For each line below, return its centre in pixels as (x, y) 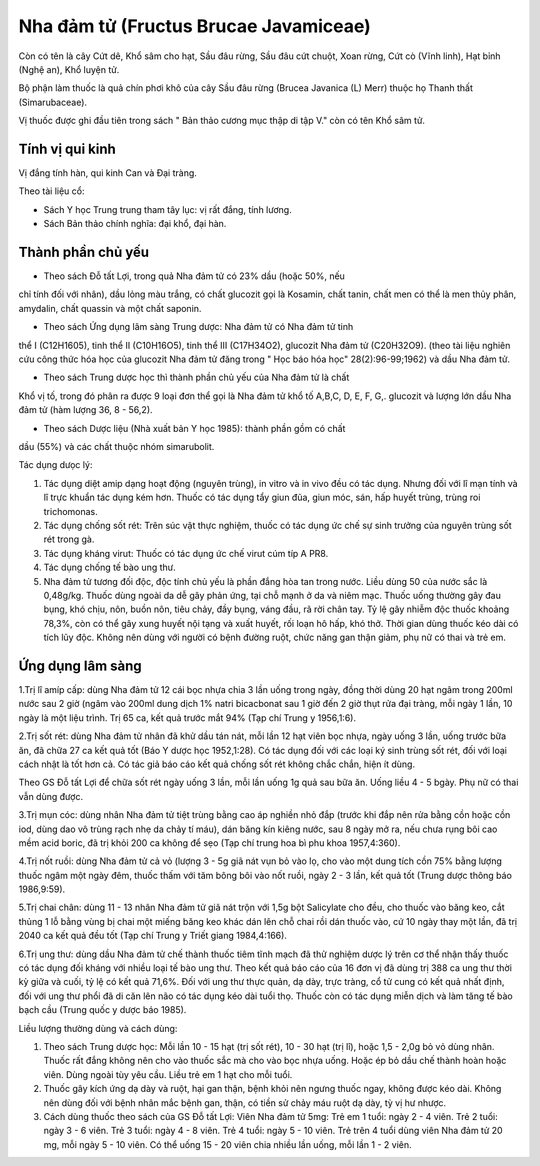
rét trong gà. (69, 539)
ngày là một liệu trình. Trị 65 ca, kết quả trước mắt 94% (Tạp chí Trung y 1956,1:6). (187, 717)
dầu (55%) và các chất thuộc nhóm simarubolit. (116, 446)
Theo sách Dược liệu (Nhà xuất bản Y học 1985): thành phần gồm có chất (194, 428)
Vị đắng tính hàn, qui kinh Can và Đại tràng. (107, 173)
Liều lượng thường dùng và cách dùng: (98, 1028)
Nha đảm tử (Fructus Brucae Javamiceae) (195, 26)
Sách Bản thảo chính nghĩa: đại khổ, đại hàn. (135, 224)
